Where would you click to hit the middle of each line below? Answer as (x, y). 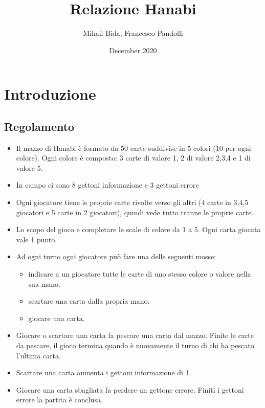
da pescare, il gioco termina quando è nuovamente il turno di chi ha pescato (135, 345)
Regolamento (39, 126)
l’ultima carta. (38, 355)
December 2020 (133, 50)
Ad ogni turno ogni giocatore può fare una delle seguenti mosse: (116, 256)
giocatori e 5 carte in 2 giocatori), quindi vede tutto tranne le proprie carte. (135, 212)
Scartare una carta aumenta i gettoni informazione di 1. (104, 372)
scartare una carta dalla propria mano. (89, 301)
